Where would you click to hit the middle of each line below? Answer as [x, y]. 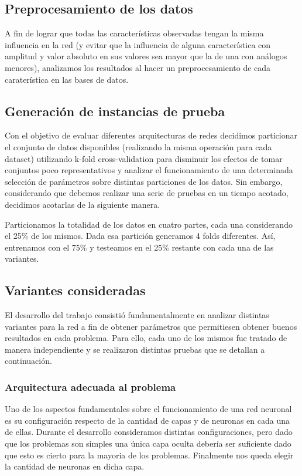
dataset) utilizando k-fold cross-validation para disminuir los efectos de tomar [144, 158]
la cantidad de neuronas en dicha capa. [75, 466]
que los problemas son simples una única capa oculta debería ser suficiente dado [148, 443]
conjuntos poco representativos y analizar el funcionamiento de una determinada [149, 170]
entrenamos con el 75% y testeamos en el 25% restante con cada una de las [139, 247]
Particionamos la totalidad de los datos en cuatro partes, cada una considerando [149, 224]
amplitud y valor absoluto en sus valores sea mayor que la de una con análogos [146, 56]
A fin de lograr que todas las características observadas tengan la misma [134, 33]
